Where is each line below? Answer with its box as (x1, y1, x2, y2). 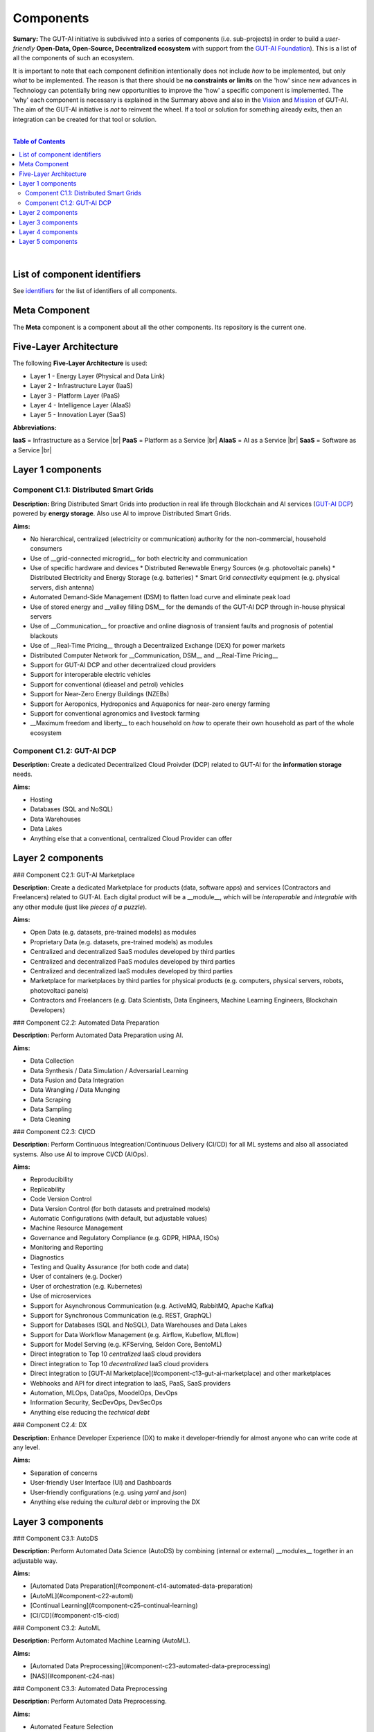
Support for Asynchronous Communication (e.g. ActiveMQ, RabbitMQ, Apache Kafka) (30, 1301, 274, 1309)
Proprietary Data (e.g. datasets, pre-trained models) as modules (30, 937, 213, 946)
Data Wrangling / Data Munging (30, 1086, 121, 1094)
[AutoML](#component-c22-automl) (30, 1591, 134, 1600)
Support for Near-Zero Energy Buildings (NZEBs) (30, 690, 170, 698)
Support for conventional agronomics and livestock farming (30, 709, 200, 717)
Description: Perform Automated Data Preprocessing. (12, 1697, 167, 1706)
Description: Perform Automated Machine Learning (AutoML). (12, 1636, 190, 1645)
